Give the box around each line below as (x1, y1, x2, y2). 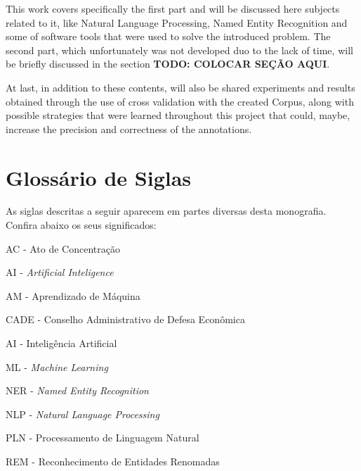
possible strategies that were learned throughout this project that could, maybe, (6, 108, 350, 123)
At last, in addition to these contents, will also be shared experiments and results (6, 80, 355, 94)
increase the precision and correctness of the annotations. (6, 121, 252, 136)
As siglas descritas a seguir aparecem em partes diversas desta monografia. (6, 203, 327, 218)
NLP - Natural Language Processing (6, 406, 159, 421)
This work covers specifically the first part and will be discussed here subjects (6, 1, 340, 15)
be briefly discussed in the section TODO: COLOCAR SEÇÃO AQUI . (6, 56, 330, 71)
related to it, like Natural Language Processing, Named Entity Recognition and (6, 15, 348, 30)
